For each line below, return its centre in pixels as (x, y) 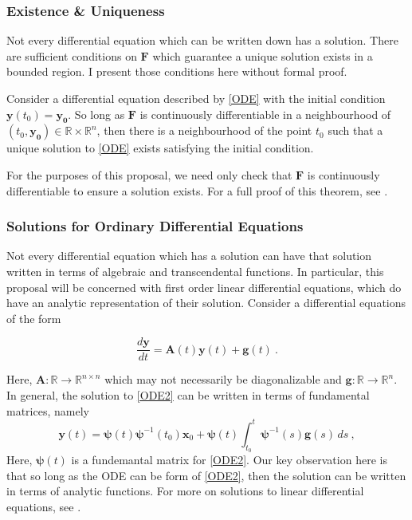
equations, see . (44, 506)
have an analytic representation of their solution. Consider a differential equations (206, 303)
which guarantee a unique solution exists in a (263, 55)
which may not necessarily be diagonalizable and (223, 379)
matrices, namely (48, 410)
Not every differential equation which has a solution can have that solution (189, 256)
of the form (34, 318)
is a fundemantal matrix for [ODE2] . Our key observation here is (229, 459)
